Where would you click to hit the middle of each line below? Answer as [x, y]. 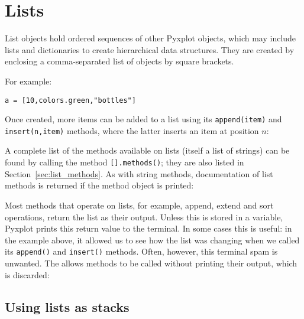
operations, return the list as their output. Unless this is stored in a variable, [144, 217]
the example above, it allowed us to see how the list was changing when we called [152, 240]
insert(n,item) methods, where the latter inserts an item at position [132, 130]
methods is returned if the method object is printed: [99, 185]
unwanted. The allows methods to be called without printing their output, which [151, 263]
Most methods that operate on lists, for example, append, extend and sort [139, 205]
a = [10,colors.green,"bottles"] [70, 100]
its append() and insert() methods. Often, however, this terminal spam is [141, 251]
